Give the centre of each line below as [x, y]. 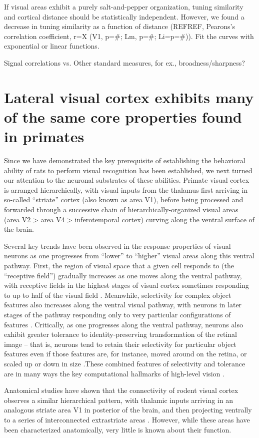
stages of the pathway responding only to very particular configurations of [117, 314]
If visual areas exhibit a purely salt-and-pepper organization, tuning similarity [124, 7]
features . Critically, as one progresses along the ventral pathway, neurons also [123, 324]
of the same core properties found [123, 116]
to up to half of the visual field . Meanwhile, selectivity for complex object [118, 295]
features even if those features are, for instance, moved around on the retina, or [125, 354]
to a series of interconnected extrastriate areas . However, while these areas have [127, 419]
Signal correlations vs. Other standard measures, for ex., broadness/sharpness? [124, 62]
